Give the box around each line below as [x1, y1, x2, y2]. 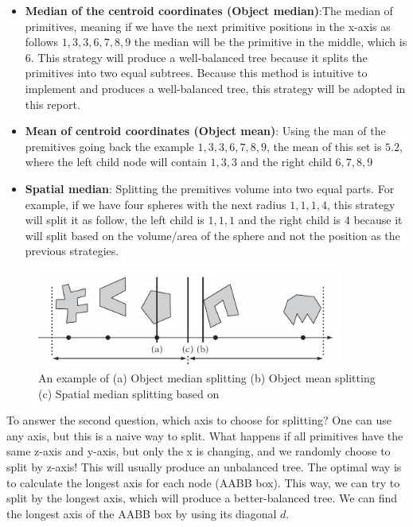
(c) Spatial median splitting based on [38, 385, 220, 401]
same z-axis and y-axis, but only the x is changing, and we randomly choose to [6, 443, 391, 459]
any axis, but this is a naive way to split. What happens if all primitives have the [6, 427, 403, 444]
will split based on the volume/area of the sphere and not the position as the [25, 227, 400, 243]
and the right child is [238, 211, 341, 228]
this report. [25, 95, 80, 112]
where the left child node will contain [25, 153, 207, 170]
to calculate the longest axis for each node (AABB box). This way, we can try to [6, 474, 400, 490]
